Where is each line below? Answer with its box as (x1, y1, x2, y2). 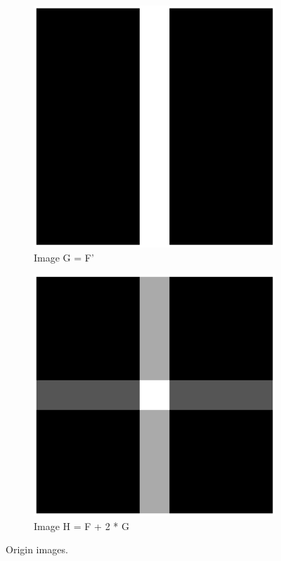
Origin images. (6, 542, 68, 557)
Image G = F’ (34, 250, 94, 264)
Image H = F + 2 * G (34, 518, 129, 533)
